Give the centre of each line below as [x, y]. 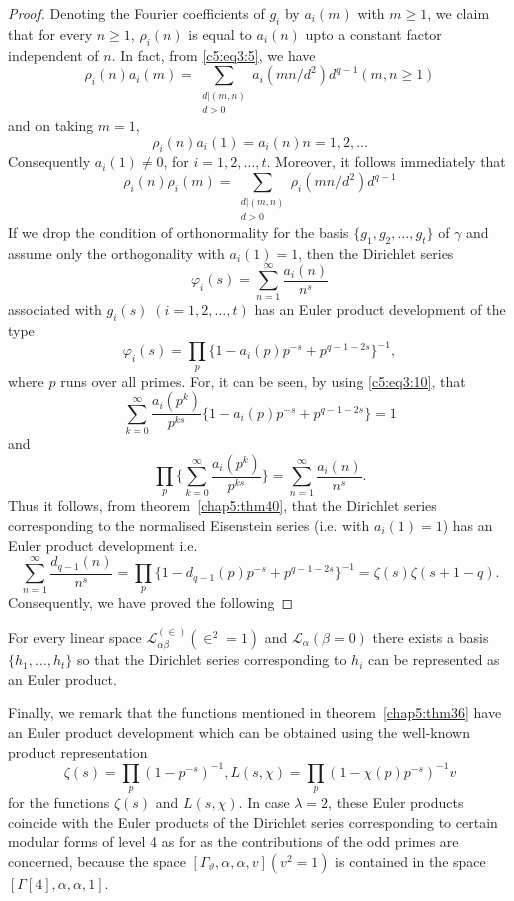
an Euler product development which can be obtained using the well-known [239, 732]
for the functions [59, 802]
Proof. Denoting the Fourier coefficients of [136, 13]
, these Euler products [396, 802]
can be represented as [433, 659]
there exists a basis [430, 636]
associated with [55, 309]
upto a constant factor [373, 33]
